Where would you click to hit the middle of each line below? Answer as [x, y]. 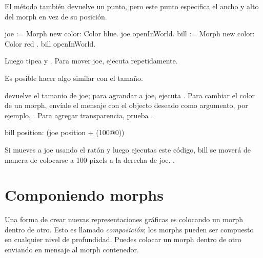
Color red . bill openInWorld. [50, 43]
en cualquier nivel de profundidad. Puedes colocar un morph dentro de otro [123, 239]
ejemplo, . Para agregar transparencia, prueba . [79, 115]
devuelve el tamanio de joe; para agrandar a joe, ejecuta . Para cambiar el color [130, 95]
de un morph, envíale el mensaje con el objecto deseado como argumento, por [126, 105]
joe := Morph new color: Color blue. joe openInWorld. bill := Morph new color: [130, 34]
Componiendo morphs [84, 195]
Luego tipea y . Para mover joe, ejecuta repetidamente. [91, 61]
